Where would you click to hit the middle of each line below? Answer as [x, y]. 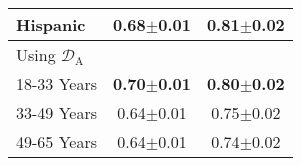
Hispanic [51, 24]
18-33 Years [57, 83]
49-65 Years [57, 141]
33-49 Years [57, 112]
